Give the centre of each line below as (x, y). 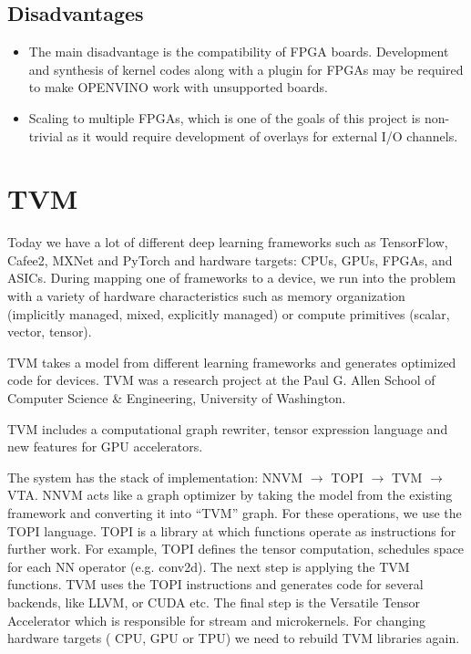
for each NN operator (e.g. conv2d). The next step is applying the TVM (209, 566)
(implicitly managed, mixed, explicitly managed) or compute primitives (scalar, (229, 313)
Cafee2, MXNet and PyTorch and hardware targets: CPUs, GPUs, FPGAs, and (230, 260)
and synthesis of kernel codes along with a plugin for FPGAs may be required (246, 69)
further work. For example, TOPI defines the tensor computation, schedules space (236, 549)
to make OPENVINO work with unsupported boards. (178, 87)
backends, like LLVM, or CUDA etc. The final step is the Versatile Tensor (214, 602)
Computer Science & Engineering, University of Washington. (177, 398)
